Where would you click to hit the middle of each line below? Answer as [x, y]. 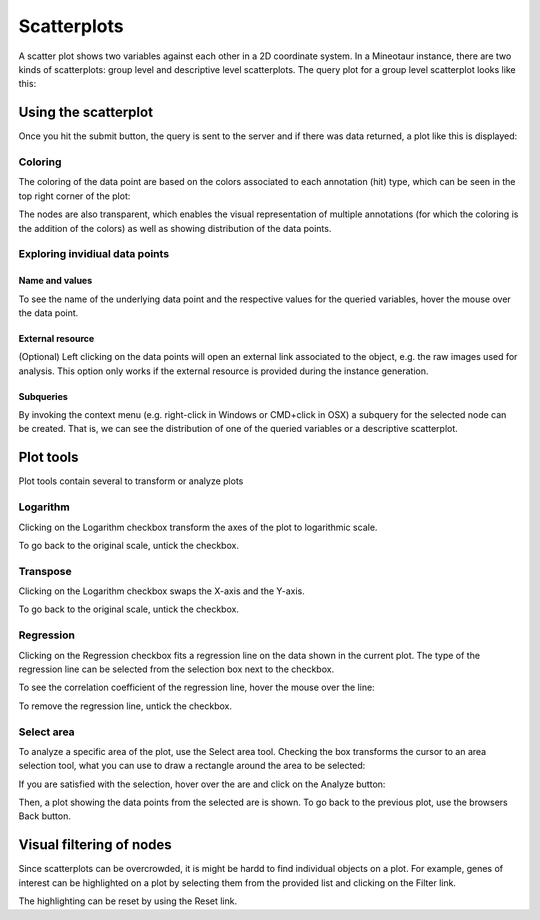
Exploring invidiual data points [94, 254]
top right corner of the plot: [74, 196]
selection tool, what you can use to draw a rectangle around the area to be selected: [192, 766]
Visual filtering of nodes [95, 845]
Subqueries [43, 396]
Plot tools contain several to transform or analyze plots [131, 481]
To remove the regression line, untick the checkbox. [125, 706]
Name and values [55, 281]
